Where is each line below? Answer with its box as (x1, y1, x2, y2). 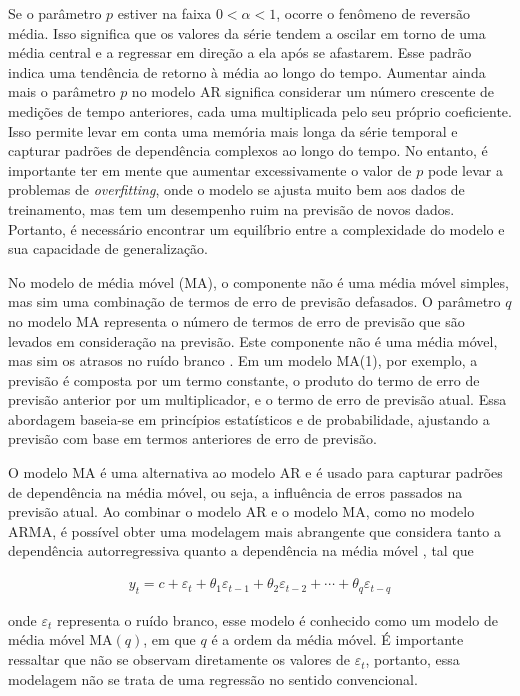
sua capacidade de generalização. (8, 238, 208, 259)
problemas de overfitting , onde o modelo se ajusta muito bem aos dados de (8, 179, 465, 200)
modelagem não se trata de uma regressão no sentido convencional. (8, 668, 418, 689)
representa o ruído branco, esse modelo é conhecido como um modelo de (56, 609, 498, 630)
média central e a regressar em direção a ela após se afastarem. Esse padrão (8, 42, 472, 63)
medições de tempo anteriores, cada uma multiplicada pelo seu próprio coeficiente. (8, 100, 512, 121)
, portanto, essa (365, 649, 460, 670)
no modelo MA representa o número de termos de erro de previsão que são (8, 310, 465, 331)
